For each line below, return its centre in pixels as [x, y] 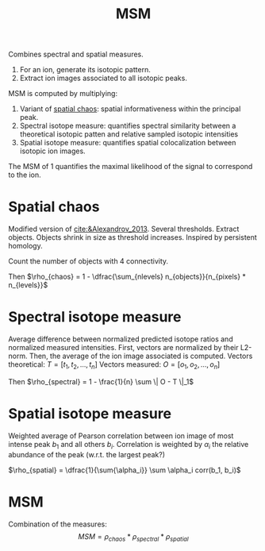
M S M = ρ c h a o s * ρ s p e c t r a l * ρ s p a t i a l [133, 537]
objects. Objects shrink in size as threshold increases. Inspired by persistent [133, 237]
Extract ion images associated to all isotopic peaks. [104, 78]
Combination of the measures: [58, 524]
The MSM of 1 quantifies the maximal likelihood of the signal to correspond [131, 167]
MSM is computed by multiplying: [63, 94]
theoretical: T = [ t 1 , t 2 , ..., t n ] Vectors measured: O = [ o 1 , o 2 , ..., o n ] [114, 365]
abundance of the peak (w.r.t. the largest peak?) [86, 454]
